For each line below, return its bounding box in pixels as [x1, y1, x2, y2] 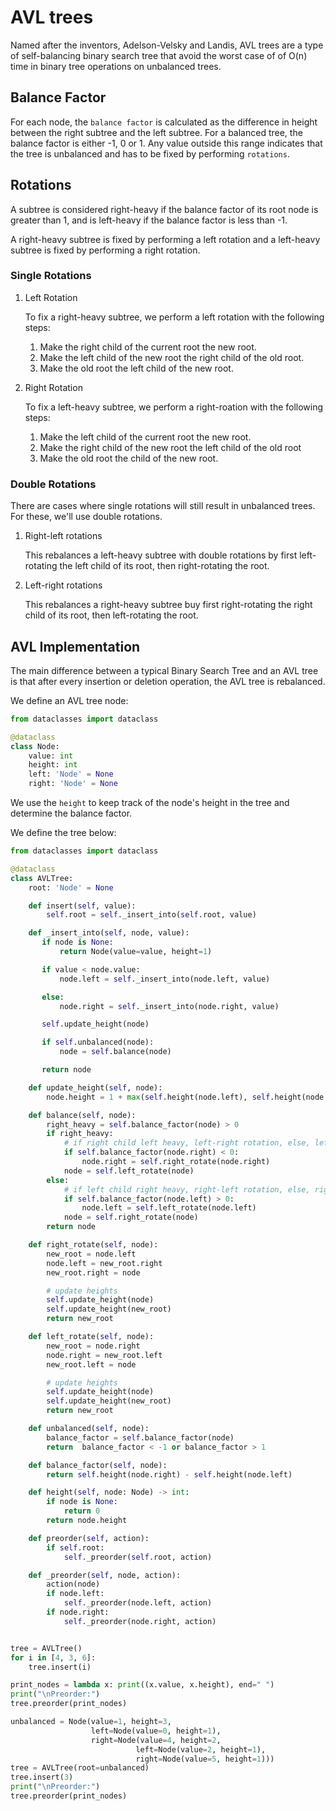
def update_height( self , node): [28, 1082, 163, 1093]
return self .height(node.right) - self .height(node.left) [46, 1469, 293, 1480]
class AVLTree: [10, 873, 74, 883]
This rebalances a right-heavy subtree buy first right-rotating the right [24, 599, 313, 611]
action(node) [46, 1579, 101, 1590]
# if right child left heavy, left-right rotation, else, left [63, 1138, 333, 1148]
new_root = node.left [46, 1249, 137, 1259]
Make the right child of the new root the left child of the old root [39, 441, 302, 453]
